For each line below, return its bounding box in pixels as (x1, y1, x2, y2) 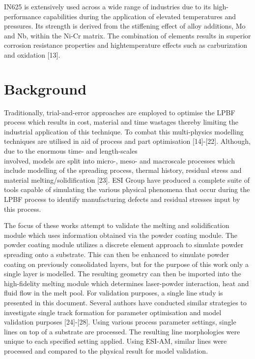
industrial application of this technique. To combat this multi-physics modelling (4, 126, 244, 136)
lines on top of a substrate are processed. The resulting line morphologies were (4, 326, 240, 336)
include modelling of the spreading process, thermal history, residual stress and (4, 165, 242, 175)
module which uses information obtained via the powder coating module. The (4, 229, 238, 240)
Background (4, 78, 87, 98)
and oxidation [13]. (4, 49, 60, 60)
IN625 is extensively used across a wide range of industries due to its (4, 1, 211, 11)
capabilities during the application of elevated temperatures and (43, 11, 236, 21)
